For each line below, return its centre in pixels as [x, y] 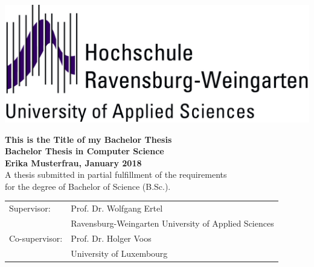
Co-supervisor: [36, 238]
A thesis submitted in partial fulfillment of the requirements [116, 174]
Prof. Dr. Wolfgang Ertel [117, 208]
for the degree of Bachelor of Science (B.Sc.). [88, 186]
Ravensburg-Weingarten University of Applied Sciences [172, 223]
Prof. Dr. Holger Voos [111, 238]
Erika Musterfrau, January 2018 [73, 162]
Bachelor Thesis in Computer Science [85, 151]
